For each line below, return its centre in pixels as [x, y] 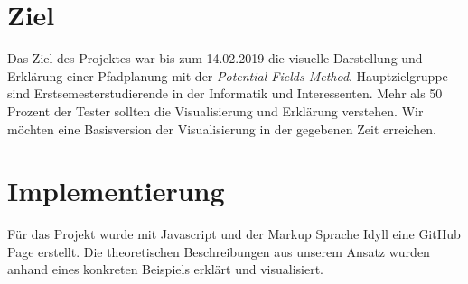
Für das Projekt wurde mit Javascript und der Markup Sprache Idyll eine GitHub [234, 234]
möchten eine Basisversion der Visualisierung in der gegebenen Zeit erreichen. [222, 128]
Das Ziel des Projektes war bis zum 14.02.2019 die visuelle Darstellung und [215, 58]
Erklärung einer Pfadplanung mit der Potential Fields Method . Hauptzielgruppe [228, 75]
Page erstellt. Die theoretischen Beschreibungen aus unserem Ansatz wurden [219, 251]
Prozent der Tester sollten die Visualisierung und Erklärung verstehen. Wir [215, 110]
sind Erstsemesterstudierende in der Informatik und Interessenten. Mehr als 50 [225, 93]
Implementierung [116, 191]
